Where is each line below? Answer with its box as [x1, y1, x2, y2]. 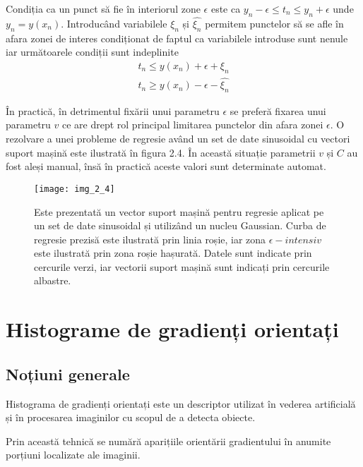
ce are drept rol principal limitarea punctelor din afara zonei [61, 117, 323, 132]
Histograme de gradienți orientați [6, 315, 339, 344]
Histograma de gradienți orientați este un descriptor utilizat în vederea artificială [6, 396, 356, 411]
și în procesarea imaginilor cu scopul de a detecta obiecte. [6, 410, 256, 425]
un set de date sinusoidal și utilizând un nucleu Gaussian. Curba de [34, 218, 326, 233]
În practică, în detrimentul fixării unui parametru [6, 103, 220, 118]
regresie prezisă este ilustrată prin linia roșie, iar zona [34, 231, 266, 246]
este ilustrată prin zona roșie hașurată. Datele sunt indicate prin [34, 245, 312, 260]
